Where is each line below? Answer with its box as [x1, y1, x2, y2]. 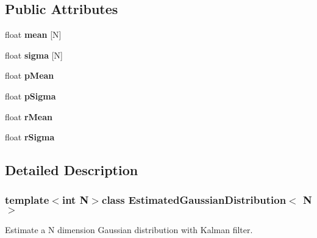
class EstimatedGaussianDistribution [102, 192, 287, 207]
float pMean [5, 69, 54, 82]
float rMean [5, 110, 52, 123]
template [5, 192, 49, 207]
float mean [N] [5, 28, 62, 41]
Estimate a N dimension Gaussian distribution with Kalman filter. [5, 223, 253, 236]
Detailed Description [5, 160, 138, 179]
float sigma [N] [5, 48, 63, 61]
